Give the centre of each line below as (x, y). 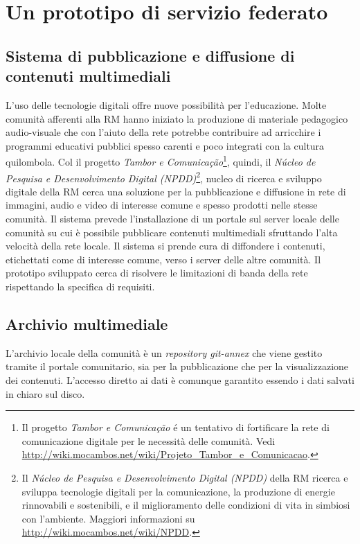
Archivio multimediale (87, 323)
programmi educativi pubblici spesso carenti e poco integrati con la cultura (165, 145)
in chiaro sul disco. (45, 393)
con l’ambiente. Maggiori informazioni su (108, 518)
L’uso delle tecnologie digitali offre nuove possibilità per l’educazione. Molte (166, 104)
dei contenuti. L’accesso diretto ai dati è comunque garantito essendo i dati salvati (180, 379)
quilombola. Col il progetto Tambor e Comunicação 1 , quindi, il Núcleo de (161, 160)
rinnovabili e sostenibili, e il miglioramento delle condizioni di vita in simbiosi (186, 505)
